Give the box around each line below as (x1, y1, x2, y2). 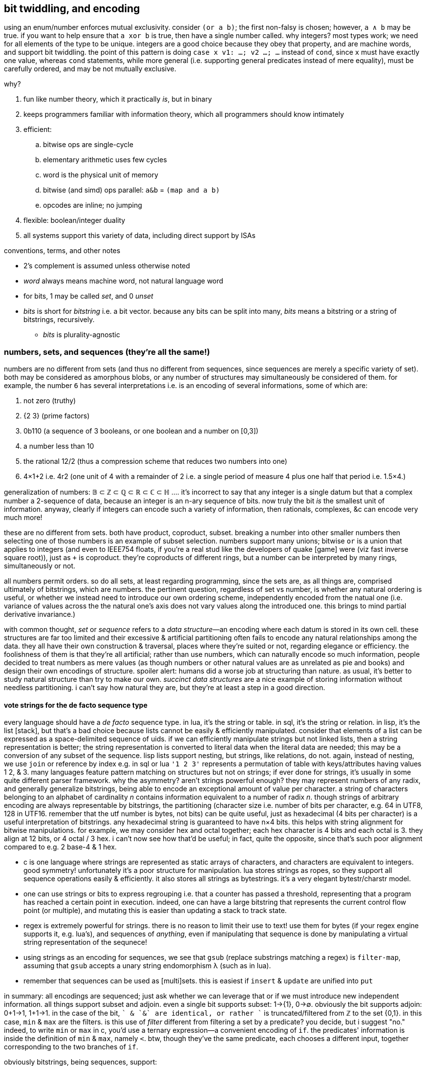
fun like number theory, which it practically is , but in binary (23, 95, 212, 104)
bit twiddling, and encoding (4, 2, 140, 15)
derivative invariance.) (4, 610, 76, 619)
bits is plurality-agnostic (43, 330, 120, 339)
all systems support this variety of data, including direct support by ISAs (23, 231, 256, 240)
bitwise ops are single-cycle (43, 140, 133, 149)
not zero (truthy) (23, 396, 76, 405)
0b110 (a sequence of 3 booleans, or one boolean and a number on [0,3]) (23, 427, 258, 435)
